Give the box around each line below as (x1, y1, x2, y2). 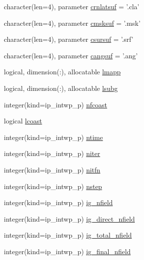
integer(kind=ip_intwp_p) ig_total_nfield (4, 230, 132, 240)
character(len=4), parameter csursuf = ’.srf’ (4, 34, 133, 44)
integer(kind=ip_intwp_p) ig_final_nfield (4, 246, 131, 256)
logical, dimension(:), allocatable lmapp (4, 67, 121, 77)
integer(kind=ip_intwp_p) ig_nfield (4, 197, 113, 208)
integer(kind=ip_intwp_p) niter (4, 148, 100, 158)
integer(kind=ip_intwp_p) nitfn (4, 164, 100, 174)
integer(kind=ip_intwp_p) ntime (4, 132, 103, 142)
